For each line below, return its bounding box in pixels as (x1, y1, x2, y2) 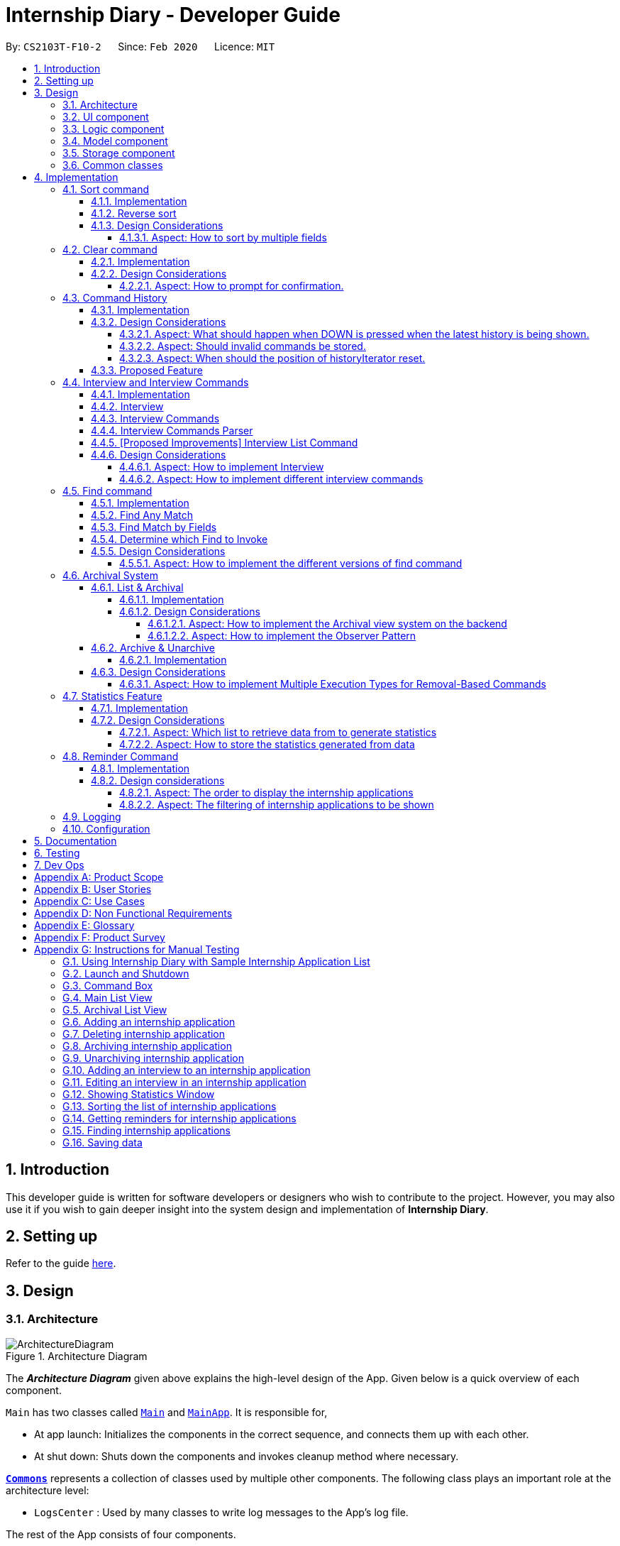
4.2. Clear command (62, 243, 157, 256)
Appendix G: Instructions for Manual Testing (34, 943, 240, 955)
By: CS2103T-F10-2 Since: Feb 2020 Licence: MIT (6, 40, 275, 53)
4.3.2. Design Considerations (91, 315, 226, 328)
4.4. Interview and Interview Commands (62, 375, 249, 388)
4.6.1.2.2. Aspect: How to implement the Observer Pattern (148, 629, 416, 642)
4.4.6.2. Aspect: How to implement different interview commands (119, 472, 424, 485)
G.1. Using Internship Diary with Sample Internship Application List (62, 955, 370, 967)
